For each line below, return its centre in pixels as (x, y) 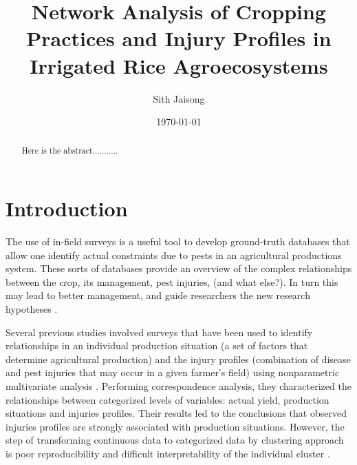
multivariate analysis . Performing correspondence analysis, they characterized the (178, 386)
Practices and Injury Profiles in (179, 38)
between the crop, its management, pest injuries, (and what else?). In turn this (172, 281)
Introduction (67, 208)
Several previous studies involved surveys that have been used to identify (159, 332)
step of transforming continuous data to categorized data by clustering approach (175, 440)
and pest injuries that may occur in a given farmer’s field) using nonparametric (173, 372)
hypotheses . (32, 309)
